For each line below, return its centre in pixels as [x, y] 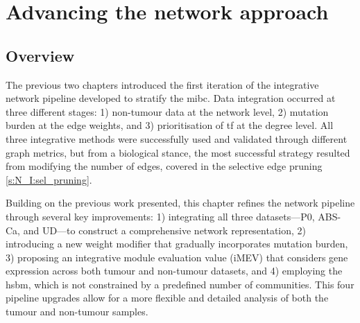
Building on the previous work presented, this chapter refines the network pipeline [180, 203]
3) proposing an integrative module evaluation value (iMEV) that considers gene [177, 257]
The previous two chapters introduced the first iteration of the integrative [162, 84]
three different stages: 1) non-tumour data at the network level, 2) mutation [167, 111]
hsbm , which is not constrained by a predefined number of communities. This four [180, 284]
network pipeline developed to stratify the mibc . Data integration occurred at [171, 98]
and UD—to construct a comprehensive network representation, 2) [165, 230]
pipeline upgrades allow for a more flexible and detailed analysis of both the [167, 298]
